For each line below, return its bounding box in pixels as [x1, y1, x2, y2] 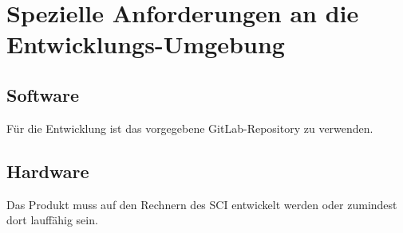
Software [6, 82, 80, 107]
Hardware [6, 158, 89, 183]
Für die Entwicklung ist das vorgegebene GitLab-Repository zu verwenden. [6, 119, 373, 136]
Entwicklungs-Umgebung [6, 28, 285, 60]
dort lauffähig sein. [6, 212, 98, 228]
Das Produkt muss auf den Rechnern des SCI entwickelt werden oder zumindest [6, 196, 397, 212]
